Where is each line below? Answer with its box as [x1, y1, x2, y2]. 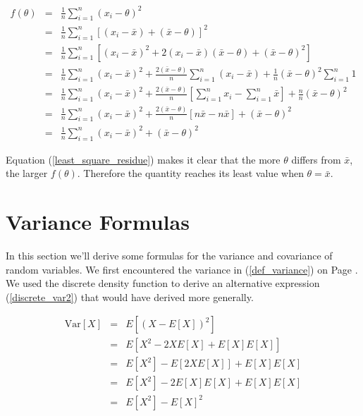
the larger [6, 166, 48, 181]
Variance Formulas [6, 207, 190, 236]
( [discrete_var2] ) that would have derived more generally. [6, 289, 254, 304]
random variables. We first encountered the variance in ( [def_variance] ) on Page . [6, 262, 358, 276]
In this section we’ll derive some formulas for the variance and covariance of [6, 247, 333, 262]
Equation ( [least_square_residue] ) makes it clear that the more [6, 152, 281, 166]
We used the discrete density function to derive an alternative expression [6, 276, 320, 290]
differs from [291, 152, 341, 166]
